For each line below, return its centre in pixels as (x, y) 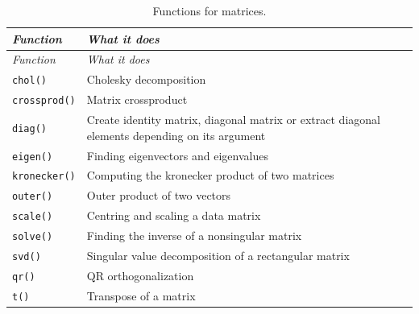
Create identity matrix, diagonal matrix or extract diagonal (233, 120)
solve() (33, 237)
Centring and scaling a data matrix (174, 215)
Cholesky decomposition (146, 79)
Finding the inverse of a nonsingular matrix (194, 235)
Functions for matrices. (209, 10)
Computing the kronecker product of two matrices (210, 175)
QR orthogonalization (140, 275)
